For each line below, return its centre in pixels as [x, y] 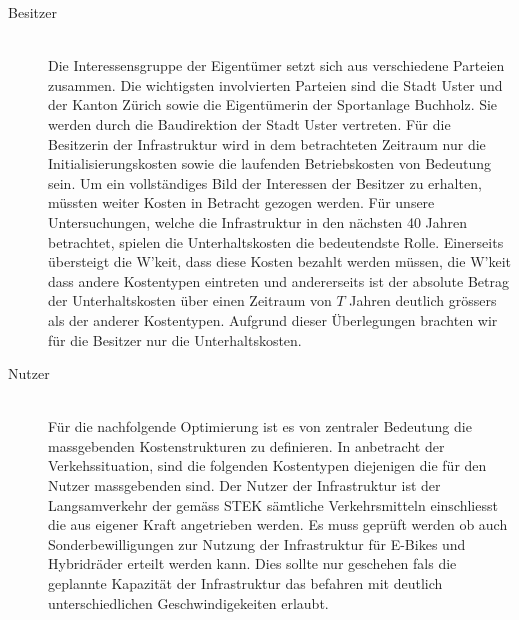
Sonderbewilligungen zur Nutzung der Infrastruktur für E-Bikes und [257, 543]
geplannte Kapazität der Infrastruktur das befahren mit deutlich [245, 583]
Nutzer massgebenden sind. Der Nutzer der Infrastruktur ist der [244, 485]
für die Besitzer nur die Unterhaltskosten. [175, 339]
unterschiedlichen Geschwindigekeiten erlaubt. [188, 602]
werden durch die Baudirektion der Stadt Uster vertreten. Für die [249, 123]
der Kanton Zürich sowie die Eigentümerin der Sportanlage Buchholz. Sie [273, 104]
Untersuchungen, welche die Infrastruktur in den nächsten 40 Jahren [258, 221]
